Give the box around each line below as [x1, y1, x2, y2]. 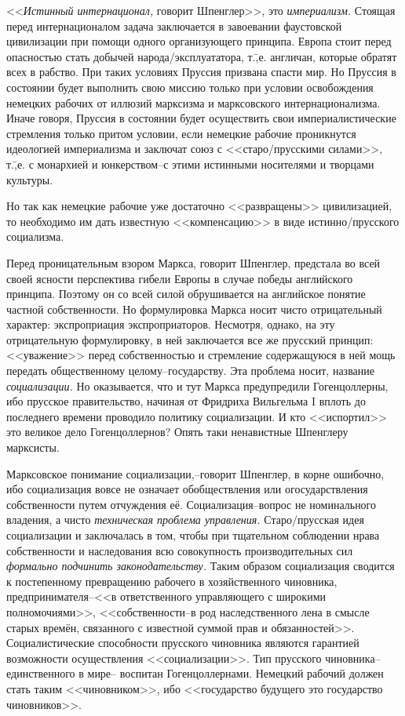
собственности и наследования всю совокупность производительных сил [6, 542, 353, 558]
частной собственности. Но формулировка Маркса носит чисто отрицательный [6, 300, 382, 317]
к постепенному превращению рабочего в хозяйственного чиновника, [6, 572, 337, 589]
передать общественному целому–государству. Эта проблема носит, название [6, 362, 374, 379]
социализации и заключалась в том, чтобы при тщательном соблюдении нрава [6, 527, 380, 543]
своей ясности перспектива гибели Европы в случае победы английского [6, 270, 353, 286]
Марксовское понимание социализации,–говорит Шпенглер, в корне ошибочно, [6, 465, 385, 482]
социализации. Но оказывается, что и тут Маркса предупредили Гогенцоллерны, [6, 377, 389, 394]
